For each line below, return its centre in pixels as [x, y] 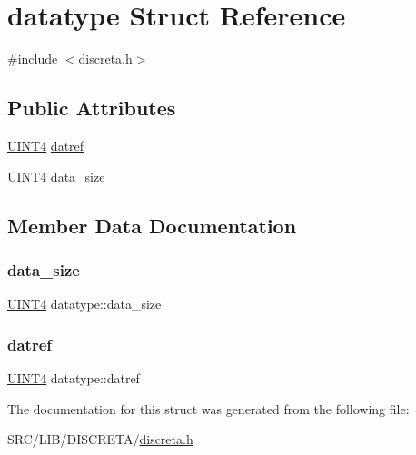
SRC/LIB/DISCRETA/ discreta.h [100, 439]
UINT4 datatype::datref [74, 377]
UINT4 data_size [56, 176]
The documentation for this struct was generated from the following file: [208, 408]
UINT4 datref [46, 145]
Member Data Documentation [152, 225]
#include [33, 59]
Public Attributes [92, 108]
